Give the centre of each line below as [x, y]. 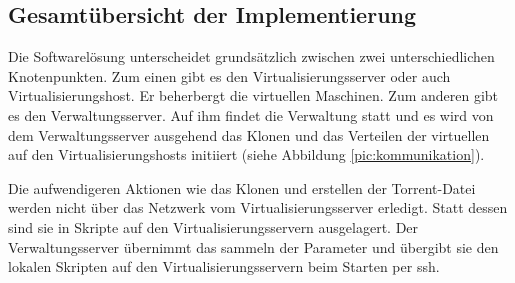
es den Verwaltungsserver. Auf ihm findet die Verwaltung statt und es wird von [251, 114]
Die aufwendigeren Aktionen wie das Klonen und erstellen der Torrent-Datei [242, 187]
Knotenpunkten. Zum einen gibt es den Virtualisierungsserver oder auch [229, 75]
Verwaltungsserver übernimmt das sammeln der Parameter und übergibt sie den [253, 246]
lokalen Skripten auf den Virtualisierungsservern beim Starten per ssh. [224, 266]
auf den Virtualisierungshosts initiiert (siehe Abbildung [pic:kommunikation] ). [246, 154]
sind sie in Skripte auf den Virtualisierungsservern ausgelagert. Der [213, 226]
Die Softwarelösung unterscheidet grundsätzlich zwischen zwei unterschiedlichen [251, 56]
